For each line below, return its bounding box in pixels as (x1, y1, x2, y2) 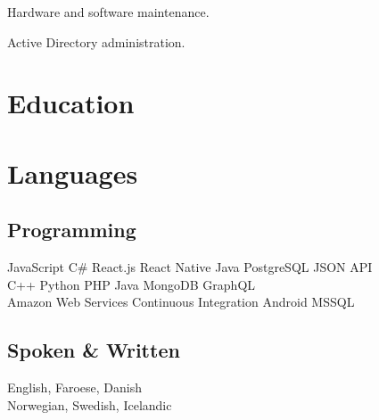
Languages (7, 154, 138, 191)
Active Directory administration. (7, 32, 185, 51)
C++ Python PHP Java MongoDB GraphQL (7, 275, 256, 293)
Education (7, 85, 135, 121)
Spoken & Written (7, 336, 180, 364)
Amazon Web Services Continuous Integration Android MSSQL (7, 292, 355, 311)
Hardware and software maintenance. (7, 3, 210, 21)
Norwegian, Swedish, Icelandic (7, 395, 172, 414)
